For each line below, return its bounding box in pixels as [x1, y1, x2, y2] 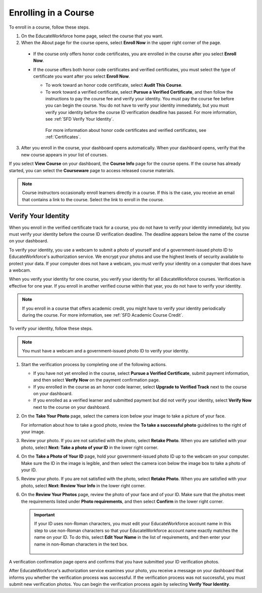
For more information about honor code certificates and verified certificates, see [45, 127, 206, 133]
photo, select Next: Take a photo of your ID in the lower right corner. [21, 444, 159, 450]
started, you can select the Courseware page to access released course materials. [9, 167, 175, 173]
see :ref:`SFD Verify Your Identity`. [45, 116, 114, 122]
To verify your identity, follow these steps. [9, 325, 93, 332]
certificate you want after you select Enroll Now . [33, 73, 131, 79]
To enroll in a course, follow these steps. [9, 24, 90, 30]
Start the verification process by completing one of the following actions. [21, 361, 167, 367]
